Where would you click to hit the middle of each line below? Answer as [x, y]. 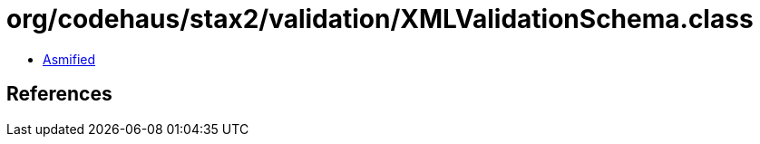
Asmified [69, 59]
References [59, 94]
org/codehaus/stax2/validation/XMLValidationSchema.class [380, 19]
